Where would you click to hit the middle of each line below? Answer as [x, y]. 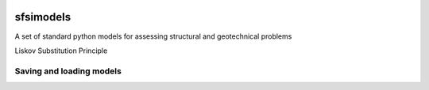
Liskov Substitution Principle [61, 51]
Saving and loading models [68, 71]
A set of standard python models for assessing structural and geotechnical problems [153, 36]
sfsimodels [43, 17]
